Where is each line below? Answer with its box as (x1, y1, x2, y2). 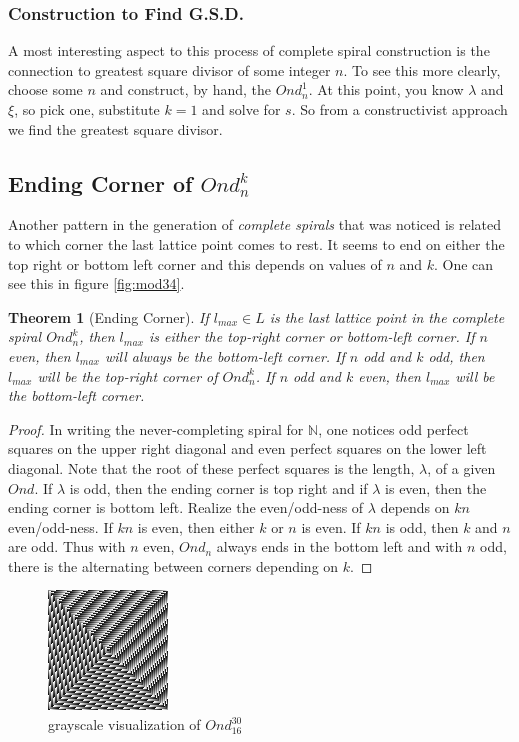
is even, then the (385, 477, 487, 498)
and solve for (202, 99, 281, 119)
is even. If (301, 516, 361, 537)
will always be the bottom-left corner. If (105, 345, 345, 366)
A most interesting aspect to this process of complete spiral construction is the (8, 40, 490, 61)
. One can (434, 253, 494, 274)
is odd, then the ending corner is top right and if (69, 477, 368, 498)
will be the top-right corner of (37, 365, 218, 386)
